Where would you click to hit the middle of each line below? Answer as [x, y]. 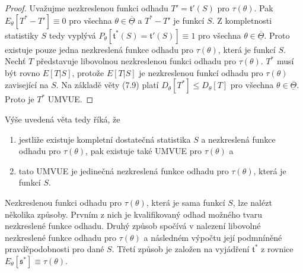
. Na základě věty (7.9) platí [107, 85]
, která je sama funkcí [186, 202]
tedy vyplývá [72, 35]
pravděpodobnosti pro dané [55, 249]
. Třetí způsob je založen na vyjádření [181, 249]
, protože [88, 72]
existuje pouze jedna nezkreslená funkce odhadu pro [99, 49]
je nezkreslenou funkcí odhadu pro [201, 72]
